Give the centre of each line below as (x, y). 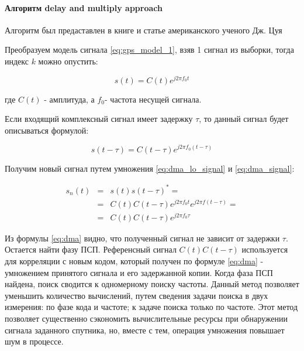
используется (265, 249)
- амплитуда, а (69, 99)
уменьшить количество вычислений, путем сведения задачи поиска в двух (137, 295)
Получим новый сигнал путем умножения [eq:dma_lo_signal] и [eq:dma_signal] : (150, 168)
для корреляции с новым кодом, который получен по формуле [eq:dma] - (134, 261)
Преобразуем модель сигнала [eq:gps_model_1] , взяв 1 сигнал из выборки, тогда (149, 50)
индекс (17, 61)
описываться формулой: (47, 130)
